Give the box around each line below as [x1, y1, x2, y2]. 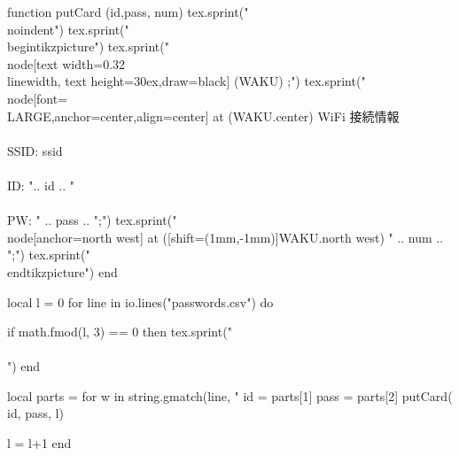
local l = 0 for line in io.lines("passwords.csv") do [7, 292, 274, 311]
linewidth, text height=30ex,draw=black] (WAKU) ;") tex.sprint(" [7, 72, 366, 90]
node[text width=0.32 [7, 54, 126, 73]
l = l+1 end [7, 434, 72, 452]
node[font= [7, 89, 68, 107]
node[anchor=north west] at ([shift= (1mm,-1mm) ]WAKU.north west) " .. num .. [7, 228, 444, 246]
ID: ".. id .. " [7, 175, 75, 194]
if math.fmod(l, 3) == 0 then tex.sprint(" [7, 322, 232, 341]
